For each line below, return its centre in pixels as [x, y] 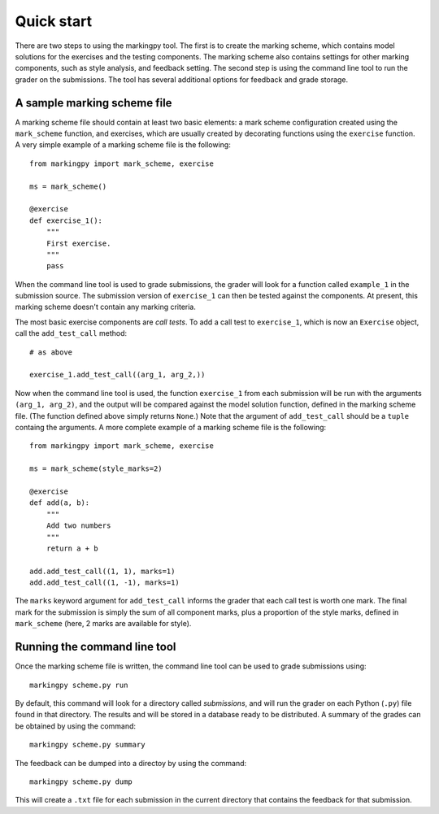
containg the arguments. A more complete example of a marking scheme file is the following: [171, 427]
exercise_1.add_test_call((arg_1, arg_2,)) [117, 375]
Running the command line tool [96, 647]
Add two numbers [78, 526]
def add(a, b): [60, 503]
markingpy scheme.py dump [81, 781]
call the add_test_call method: [71, 333]
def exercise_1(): [66, 220]
